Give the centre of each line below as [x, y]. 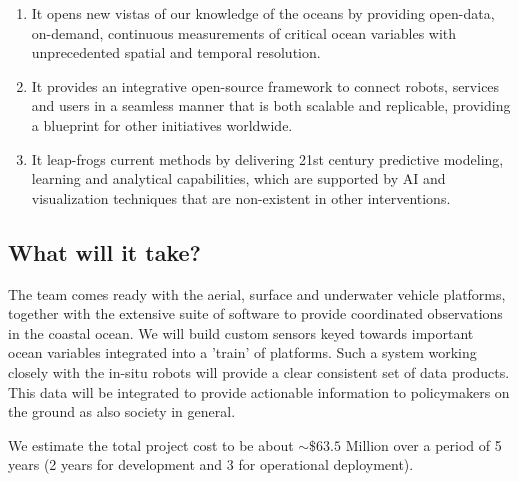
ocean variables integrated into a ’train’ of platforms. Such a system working [242, 352]
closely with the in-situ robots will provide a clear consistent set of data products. [259, 371]
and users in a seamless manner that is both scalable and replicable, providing [271, 105]
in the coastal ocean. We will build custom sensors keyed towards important [241, 332]
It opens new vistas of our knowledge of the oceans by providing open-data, [263, 13]
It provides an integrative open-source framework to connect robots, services [265, 85]
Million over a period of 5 [423, 444]
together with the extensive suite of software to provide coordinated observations [255, 313]
